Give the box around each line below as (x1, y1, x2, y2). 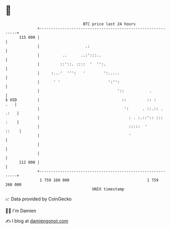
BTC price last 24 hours (83, 21, 136, 27)
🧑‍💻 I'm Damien (5, 208, 37, 214)
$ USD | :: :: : (5, 97, 157, 103)
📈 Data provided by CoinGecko (5, 196, 72, 202)
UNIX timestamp (92, 186, 125, 192)
